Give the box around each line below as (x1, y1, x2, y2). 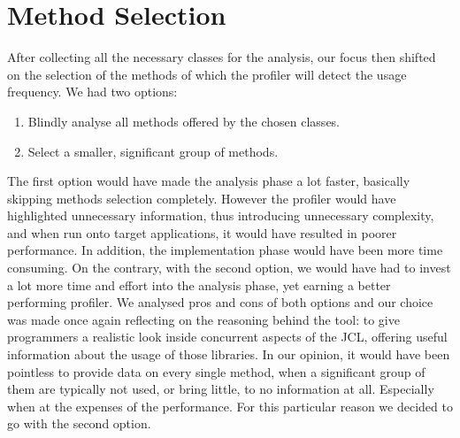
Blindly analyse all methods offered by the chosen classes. (27, 111, 341, 130)
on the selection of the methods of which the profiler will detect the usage (7, 65, 407, 83)
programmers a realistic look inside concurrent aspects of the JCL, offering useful (7, 327, 448, 346)
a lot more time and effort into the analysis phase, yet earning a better (7, 275, 391, 294)
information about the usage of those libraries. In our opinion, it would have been (7, 345, 450, 364)
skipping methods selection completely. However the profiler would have (7, 188, 396, 207)
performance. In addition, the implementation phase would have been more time (7, 241, 443, 259)
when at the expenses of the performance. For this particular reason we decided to (7, 396, 453, 415)
